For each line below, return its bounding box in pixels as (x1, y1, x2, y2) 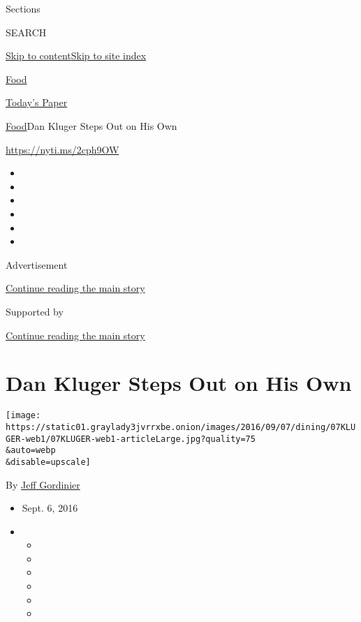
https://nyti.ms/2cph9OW (6, 142, 119, 156)
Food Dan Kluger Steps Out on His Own (6, 118, 177, 133)
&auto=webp (6, 445, 56, 456)
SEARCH (6, 24, 47, 39)
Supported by (6, 304, 64, 318)
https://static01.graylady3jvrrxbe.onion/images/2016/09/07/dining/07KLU (6, 422, 356, 432)
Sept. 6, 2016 (22, 501, 78, 515)
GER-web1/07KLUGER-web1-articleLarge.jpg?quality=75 (6, 434, 256, 444)
